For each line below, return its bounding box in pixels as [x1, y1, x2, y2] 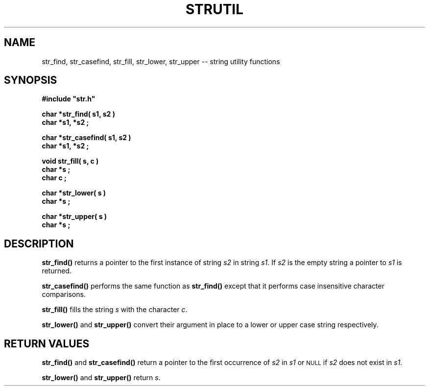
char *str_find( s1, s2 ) [42, 110, 115, 119]
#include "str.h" [42, 95, 95, 103]
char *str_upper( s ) [42, 212, 107, 221]
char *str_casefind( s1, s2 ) [42, 133, 131, 142]
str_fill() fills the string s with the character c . [42, 305, 188, 314]
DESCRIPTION [4, 237, 74, 250]
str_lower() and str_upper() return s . [42, 373, 161, 382]
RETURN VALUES [4, 337, 90, 350]
